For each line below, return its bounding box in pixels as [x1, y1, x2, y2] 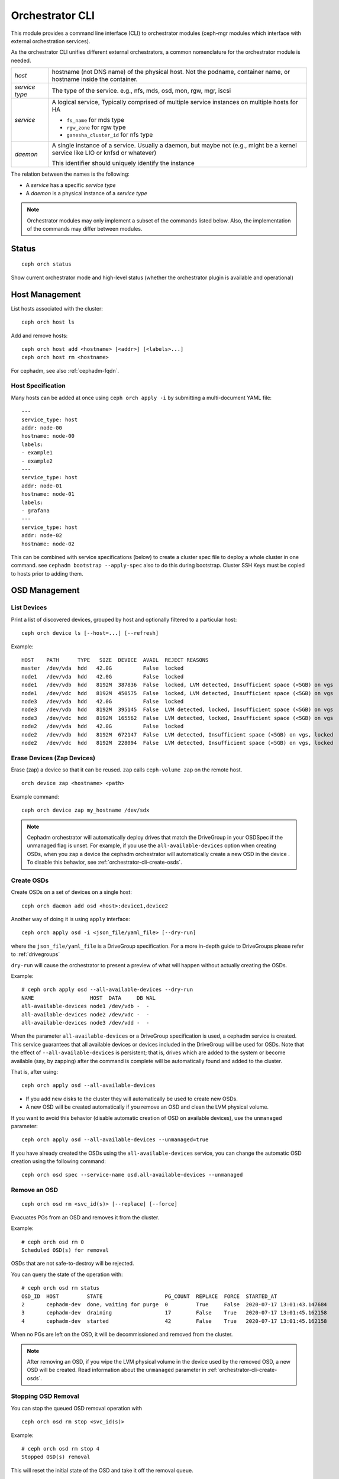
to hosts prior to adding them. [11, 570, 83, 577]
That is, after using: [11, 1068, 59, 1075]
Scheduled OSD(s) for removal [21, 1247, 109, 1254]
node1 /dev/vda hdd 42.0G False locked [21, 673, 184, 680]
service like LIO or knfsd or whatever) [51, 148, 157, 157]
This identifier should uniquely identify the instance [51, 159, 195, 167]
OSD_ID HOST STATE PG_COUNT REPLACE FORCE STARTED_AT [21, 1293, 277, 1300]
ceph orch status [21, 261, 72, 267]
